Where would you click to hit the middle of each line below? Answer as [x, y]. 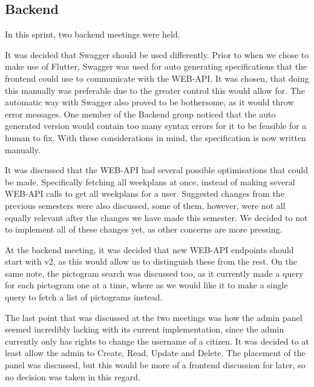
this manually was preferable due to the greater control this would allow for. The [155, 90]
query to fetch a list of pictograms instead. [84, 297]
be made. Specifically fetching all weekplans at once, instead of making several [150, 181]
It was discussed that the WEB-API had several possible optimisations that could [157, 170]
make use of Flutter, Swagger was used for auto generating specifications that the [156, 66]
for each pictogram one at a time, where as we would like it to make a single [146, 285]
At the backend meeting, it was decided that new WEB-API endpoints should [149, 249]
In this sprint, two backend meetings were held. [93, 34]
